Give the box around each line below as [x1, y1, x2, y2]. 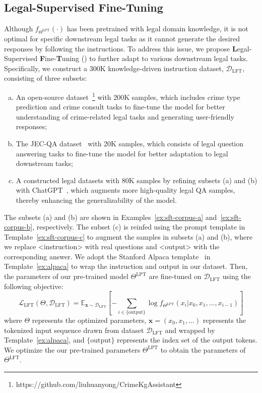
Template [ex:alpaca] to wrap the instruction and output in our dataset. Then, [4, 261, 248, 271]
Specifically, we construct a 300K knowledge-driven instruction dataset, [4, 63, 224, 73]
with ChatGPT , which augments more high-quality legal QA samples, [16, 185, 235, 195]
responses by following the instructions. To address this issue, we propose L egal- [4, 43, 252, 53]
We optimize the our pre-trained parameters [4, 344, 141, 355]
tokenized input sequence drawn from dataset [4, 324, 144, 335]
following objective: [4, 280, 63, 291]
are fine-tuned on [149, 271, 202, 282]
